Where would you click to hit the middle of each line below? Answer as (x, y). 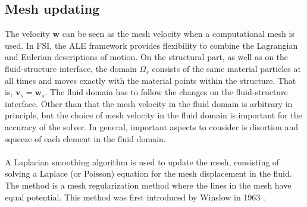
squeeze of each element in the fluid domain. (85, 138)
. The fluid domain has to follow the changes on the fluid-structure (166, 92)
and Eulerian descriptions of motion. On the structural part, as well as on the (147, 57)
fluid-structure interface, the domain (71, 68)
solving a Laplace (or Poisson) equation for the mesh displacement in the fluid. (148, 173)
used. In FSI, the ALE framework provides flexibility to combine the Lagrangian (151, 45)
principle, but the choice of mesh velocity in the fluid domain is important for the (153, 115)
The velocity (27, 34)
